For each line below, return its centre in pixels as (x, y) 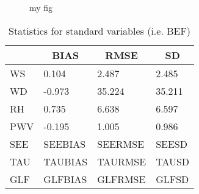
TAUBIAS (66, 161)
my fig (41, 7)
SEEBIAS (65, 144)
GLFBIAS (65, 179)
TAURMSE (122, 161)
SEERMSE (121, 144)
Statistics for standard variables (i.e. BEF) (100, 30)
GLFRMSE (121, 179)
